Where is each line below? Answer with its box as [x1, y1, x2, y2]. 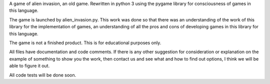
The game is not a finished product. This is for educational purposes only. [9, 40, 161, 46]
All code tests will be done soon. [9, 72, 76, 78]
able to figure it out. [9, 63, 50, 69]
